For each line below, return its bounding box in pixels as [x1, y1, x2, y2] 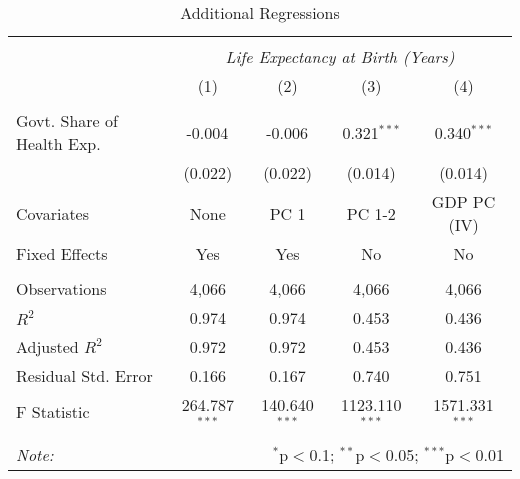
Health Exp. [16, 132, 101, 155]
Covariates [16, 201, 90, 225]
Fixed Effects [16, 242, 108, 265]
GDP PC [431, 190, 496, 213]
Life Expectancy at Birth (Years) [225, 45, 455, 68]
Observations [16, 277, 107, 300]
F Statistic [16, 400, 90, 424]
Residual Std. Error [16, 364, 153, 387]
